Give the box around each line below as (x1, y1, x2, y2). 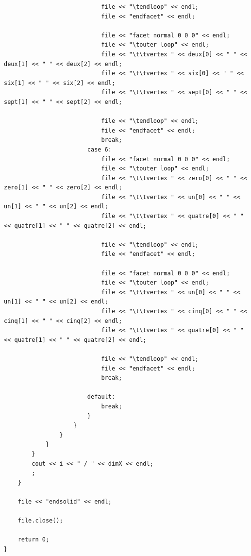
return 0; (17, 536, 50, 543)
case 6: (87, 146, 112, 153)
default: (87, 393, 116, 401)
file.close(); (17, 517, 63, 524)
